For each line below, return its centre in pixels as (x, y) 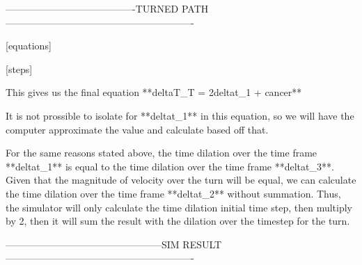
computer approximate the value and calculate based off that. (137, 129)
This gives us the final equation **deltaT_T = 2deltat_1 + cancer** (154, 92)
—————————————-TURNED (92, 8)
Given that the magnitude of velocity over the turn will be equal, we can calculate (181, 180)
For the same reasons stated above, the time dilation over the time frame (162, 153)
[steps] (19, 69)
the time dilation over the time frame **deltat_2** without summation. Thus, (173, 193)
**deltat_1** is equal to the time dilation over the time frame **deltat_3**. (170, 166)
